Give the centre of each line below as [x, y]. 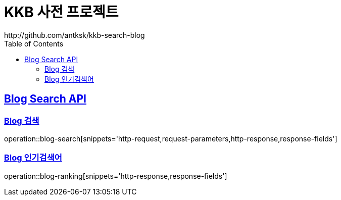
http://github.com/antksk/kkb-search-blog [75, 35]
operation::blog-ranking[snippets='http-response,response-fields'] [116, 176]
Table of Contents [34, 43]
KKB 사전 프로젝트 [61, 12]
